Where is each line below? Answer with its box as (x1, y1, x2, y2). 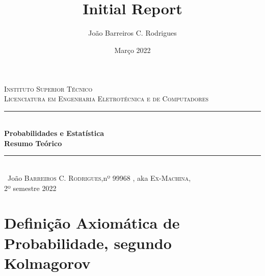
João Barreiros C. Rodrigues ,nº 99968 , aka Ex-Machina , (7, 173, 191, 183)
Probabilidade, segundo (4, 232, 172, 253)
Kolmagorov (4, 252, 91, 273)
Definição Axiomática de (4, 212, 180, 233)
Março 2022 (114, 44, 151, 55)
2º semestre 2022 (4, 182, 57, 193)
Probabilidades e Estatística (4, 128, 104, 139)
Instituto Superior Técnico (4, 83, 93, 94)
